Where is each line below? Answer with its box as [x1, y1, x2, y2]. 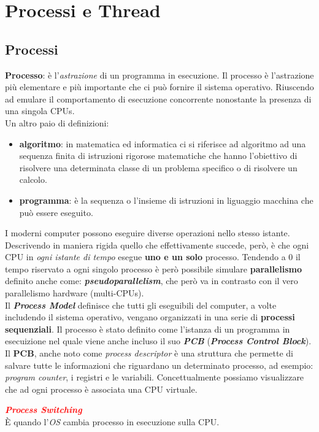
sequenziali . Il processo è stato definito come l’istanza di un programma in [5, 322, 290, 335]
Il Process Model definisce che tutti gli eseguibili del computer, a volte [5, 298, 277, 311]
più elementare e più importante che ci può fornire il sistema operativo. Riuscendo [5, 80, 314, 93]
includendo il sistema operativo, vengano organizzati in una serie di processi [5, 310, 295, 323]
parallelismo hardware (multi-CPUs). [5, 287, 144, 299]
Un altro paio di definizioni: [5, 116, 109, 129]
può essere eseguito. [19, 206, 93, 218]
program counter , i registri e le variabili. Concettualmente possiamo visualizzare [5, 371, 304, 384]
